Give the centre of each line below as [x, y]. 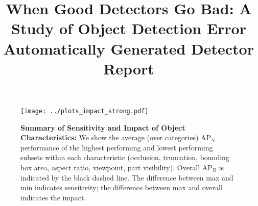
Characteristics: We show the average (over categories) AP [116, 137]
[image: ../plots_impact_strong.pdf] [85, 111]
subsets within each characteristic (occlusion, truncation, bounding [125, 157]
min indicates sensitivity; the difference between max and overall [122, 187]
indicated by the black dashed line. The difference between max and [127, 177]
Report [129, 68]
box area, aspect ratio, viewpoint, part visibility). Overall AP [116, 167]
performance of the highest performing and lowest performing [117, 147]
